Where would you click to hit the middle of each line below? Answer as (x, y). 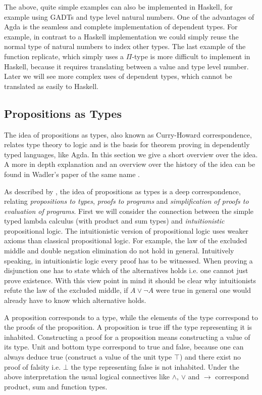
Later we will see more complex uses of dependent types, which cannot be (118, 76)
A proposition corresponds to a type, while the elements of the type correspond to (131, 317)
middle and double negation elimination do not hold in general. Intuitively (119, 251)
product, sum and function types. (56, 386)
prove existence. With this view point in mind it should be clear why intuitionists (130, 280)
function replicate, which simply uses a (64, 56)
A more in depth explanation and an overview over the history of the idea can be (130, 164)
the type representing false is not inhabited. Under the (155, 366)
